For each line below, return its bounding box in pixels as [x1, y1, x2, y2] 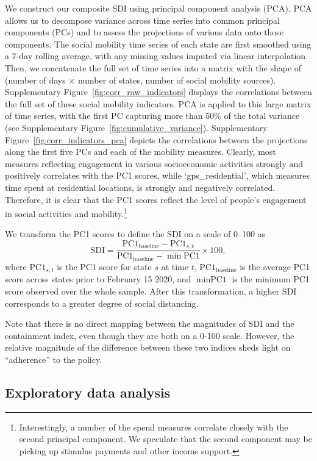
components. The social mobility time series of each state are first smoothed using [5, 37, 312, 50]
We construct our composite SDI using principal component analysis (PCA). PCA [5, 2, 312, 14]
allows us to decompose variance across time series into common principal [5, 13, 280, 26]
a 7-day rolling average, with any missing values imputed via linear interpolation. [5, 49, 308, 62]
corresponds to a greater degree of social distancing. [5, 296, 199, 309]
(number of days [5, 73, 66, 86]
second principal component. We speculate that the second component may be [19, 432, 312, 445]
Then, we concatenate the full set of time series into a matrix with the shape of [5, 61, 302, 74]
